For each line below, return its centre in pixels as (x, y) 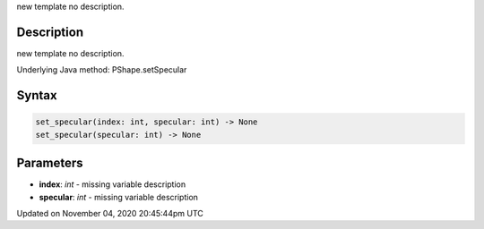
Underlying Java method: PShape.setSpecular (102, 70)
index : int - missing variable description (112, 184)
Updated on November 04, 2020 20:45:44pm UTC (110, 213)
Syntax (37, 95)
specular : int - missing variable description (119, 197)
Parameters (50, 163)
